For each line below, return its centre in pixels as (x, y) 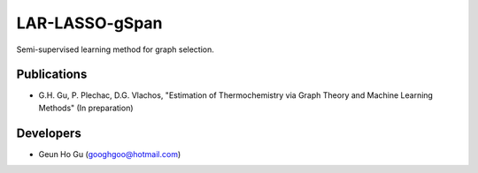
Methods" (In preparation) (86, 108)
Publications (52, 75)
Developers (49, 133)
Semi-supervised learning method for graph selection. (115, 49)
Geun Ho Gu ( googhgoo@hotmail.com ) (110, 154)
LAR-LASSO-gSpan (89, 23)
